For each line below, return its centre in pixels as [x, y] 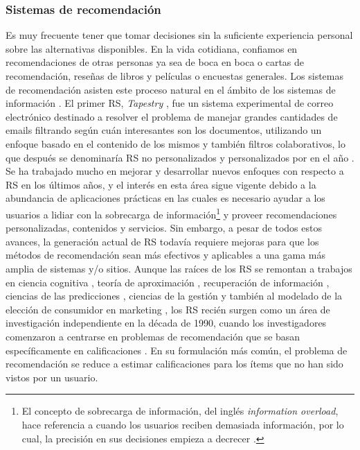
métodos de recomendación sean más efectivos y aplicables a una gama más [166, 255]
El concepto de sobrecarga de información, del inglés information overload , [180, 411]
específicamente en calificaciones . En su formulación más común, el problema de [177, 350]
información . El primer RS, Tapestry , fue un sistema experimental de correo [170, 103]
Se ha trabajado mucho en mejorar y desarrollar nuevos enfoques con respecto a [175, 171]
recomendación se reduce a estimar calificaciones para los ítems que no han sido [174, 364]
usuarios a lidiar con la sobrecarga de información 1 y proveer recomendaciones [171, 213]
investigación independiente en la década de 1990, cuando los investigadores [166, 323]
